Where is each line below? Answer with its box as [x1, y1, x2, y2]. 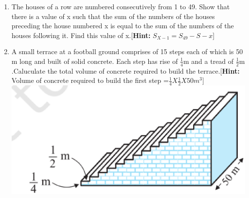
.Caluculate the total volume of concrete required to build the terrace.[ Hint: [11, 65, 240, 76]
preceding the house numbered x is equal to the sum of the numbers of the [11, 20, 234, 31]
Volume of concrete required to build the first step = [11, 75, 169, 85]
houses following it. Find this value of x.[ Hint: [11, 30, 151, 40]
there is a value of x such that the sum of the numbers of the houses [11, 11, 215, 21]
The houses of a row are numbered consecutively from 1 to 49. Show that [11, 1, 230, 11]
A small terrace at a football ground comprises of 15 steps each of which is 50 [11, 46, 243, 57]
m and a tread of [183, 56, 234, 66]
